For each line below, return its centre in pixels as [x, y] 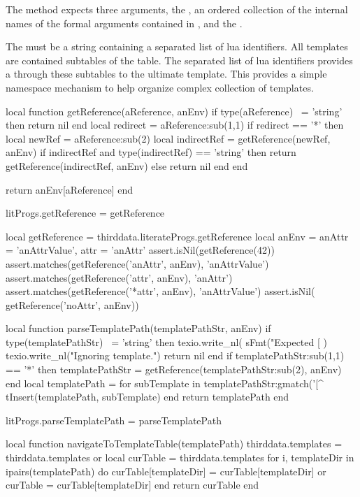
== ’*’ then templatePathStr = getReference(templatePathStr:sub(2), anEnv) [174, 369]
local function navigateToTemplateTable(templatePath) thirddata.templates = [174, 444]
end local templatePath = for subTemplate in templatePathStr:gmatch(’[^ [165, 383]
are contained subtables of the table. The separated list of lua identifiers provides [179, 60]
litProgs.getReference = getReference [85, 213]
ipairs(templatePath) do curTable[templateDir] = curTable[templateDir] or [166, 471]
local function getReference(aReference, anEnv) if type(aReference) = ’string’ [174, 111]
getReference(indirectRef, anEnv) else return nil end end [127, 165]
